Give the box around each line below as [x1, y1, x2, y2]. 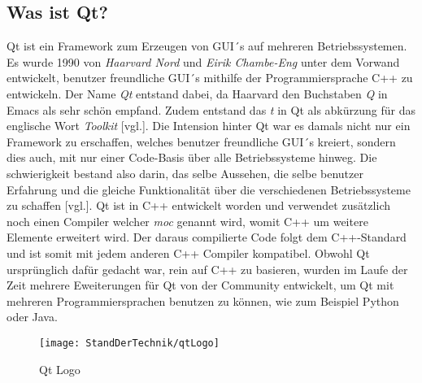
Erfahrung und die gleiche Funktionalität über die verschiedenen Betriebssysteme [7, 181, 411, 198]
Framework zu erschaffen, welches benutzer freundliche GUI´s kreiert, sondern [7, 133, 396, 150]
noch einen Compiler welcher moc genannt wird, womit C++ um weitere [7, 212, 368, 229]
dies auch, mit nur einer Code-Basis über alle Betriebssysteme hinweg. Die [7, 149, 377, 166]
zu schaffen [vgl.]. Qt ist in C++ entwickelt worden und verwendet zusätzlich [7, 197, 391, 214]
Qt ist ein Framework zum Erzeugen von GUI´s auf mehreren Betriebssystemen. [7, 37, 407, 54]
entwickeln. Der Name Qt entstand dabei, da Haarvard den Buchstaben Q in [7, 85, 388, 102]
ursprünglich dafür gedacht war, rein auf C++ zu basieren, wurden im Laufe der [7, 260, 408, 277]
